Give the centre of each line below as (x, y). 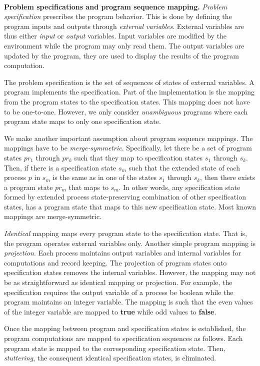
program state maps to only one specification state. (82, 121)
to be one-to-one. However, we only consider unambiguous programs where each (126, 111)
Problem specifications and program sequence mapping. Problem (116, 6)
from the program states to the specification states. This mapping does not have (127, 101)
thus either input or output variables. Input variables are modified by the (115, 36)
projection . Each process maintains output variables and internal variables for (123, 253)
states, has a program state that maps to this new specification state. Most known (130, 206)
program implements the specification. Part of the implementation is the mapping (129, 92)
